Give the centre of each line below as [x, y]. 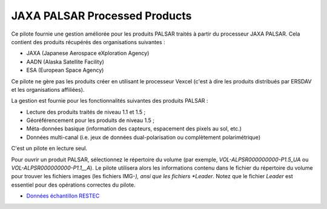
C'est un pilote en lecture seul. [49, 149]
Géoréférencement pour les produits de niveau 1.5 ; [90, 120]
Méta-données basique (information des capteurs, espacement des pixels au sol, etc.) [134, 129]
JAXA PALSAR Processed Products [101, 16]
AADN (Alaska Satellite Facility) [65, 62]
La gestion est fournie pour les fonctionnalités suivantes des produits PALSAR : [110, 101]
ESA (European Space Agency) [65, 70]
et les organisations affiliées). [48, 89]
